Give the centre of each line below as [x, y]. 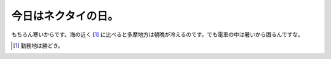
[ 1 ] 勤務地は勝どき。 [38, 45]
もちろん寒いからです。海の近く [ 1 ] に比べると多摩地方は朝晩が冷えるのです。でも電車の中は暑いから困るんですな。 [157, 34]
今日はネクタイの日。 [65, 16]
